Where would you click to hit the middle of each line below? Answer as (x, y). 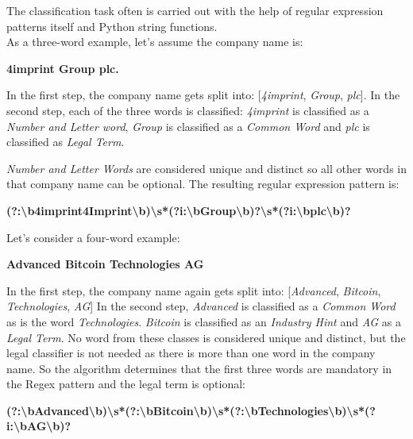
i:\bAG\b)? (39, 426)
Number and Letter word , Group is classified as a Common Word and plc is (188, 126)
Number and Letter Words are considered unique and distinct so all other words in (206, 168)
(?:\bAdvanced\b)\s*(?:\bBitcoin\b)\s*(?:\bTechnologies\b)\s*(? (191, 410)
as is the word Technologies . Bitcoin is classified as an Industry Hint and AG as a (204, 321)
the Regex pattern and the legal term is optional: (126, 384)
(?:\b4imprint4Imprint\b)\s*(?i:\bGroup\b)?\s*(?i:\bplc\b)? (179, 210)
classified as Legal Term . (66, 142)
